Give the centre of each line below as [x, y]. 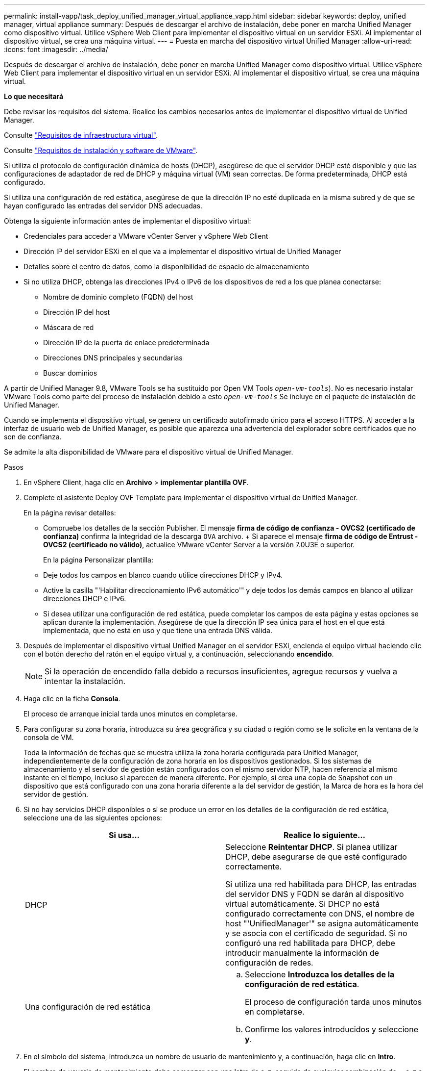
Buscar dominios [70, 373]
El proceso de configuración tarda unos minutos [334, 1002]
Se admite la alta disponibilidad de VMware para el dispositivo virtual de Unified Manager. [149, 452]
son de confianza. [33, 437]
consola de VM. [49, 737]
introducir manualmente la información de [302, 953]
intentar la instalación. [85, 681]
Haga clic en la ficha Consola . [72, 699]
